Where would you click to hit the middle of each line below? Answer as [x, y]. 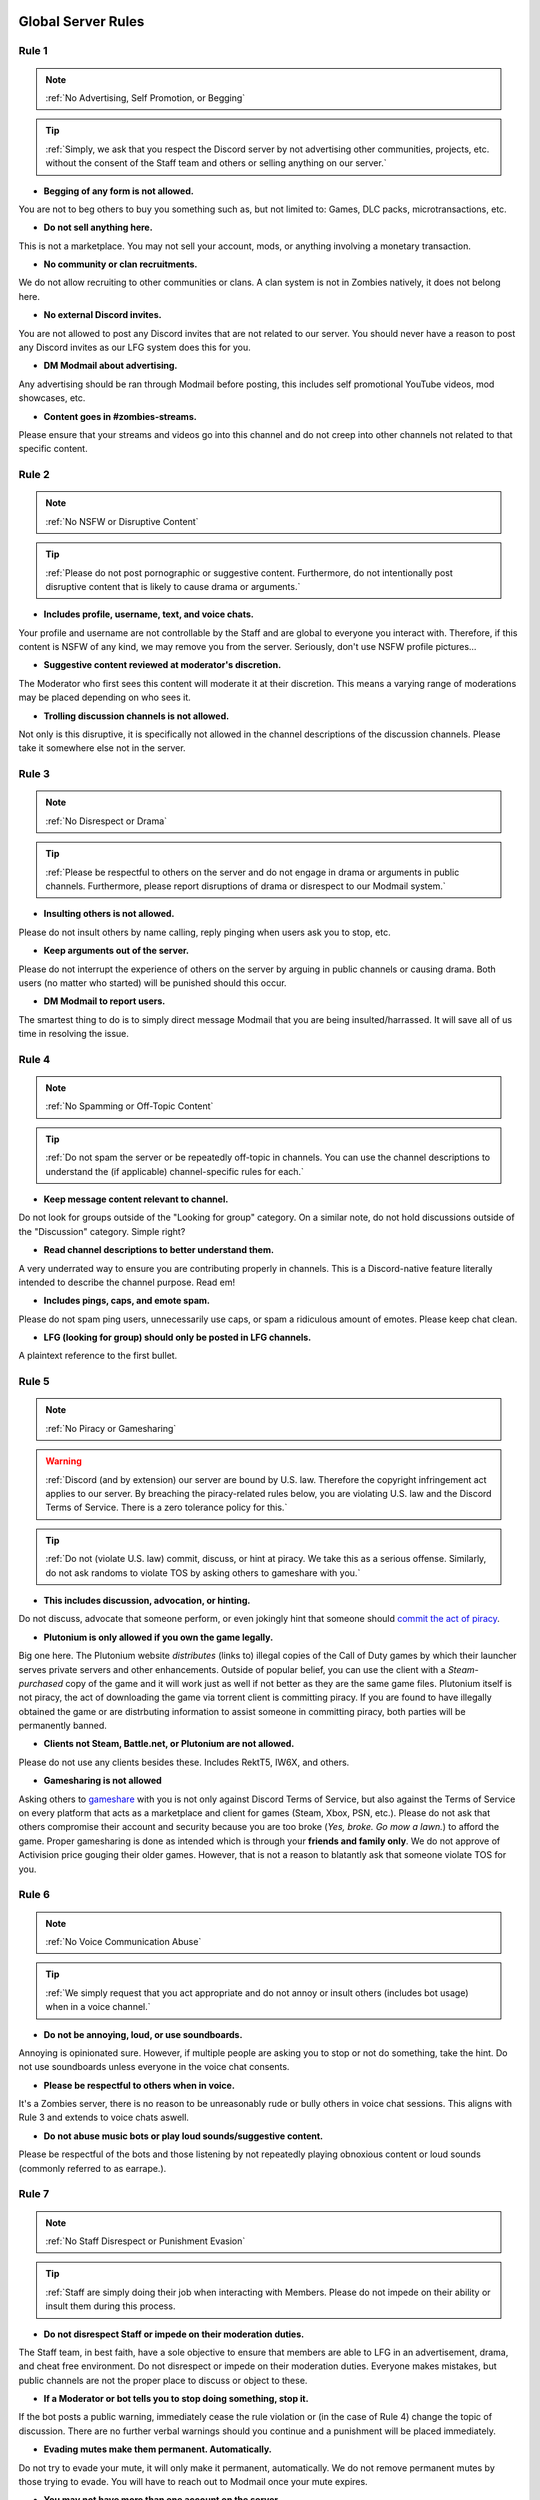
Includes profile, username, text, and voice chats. [148, 614]
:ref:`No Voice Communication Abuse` [123, 1941]
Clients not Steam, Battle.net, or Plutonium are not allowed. [169, 1744]
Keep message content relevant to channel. [136, 1199]
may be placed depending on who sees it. [105, 697]
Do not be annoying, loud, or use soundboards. [143, 2034]
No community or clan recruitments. [120, 264]
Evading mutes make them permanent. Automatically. [157, 2449]
